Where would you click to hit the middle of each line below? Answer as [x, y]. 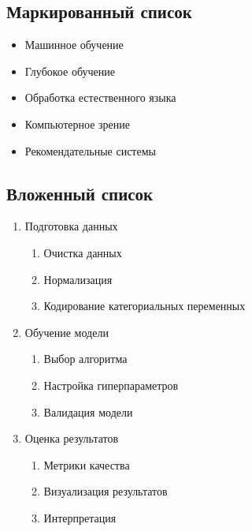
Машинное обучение [74, 45]
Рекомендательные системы [90, 150]
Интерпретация [80, 517]
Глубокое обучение [70, 71]
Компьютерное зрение [77, 123]
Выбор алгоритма [85, 359]
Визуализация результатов [106, 491]
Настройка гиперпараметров [111, 385]
